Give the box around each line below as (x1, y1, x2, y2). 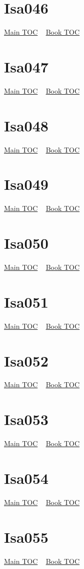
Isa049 (4, 174, 48, 194)
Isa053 (4, 409, 48, 430)
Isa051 (4, 291, 48, 312)
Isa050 (4, 233, 48, 253)
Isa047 (4, 56, 48, 77)
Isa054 (4, 467, 48, 488)
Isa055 (4, 526, 48, 547)
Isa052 (4, 350, 48, 371)
